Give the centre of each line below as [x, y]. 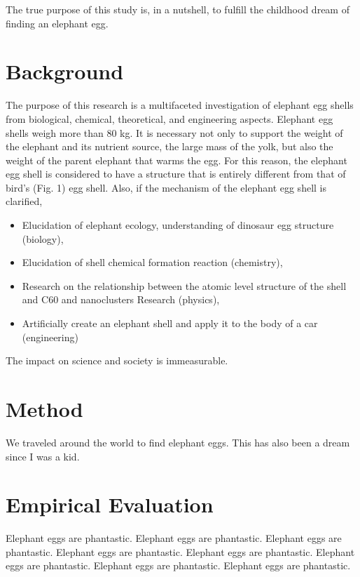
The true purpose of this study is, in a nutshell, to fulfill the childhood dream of [178, 9]
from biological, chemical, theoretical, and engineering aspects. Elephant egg [169, 118]
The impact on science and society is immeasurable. [117, 360]
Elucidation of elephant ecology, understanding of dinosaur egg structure [178, 225]
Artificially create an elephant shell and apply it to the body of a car [170, 323]
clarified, [24, 201]
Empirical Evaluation [110, 504]
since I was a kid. [43, 456]
